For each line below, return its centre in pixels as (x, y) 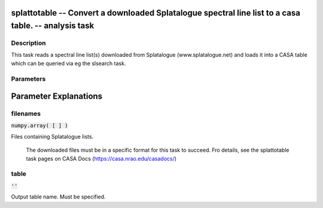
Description (28, 43)
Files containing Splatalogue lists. (52, 136)
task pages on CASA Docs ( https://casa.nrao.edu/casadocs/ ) (101, 158)
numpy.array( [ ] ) (39, 126)
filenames (26, 114)
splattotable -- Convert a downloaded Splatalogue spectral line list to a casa (156, 13)
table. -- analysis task (53, 26)
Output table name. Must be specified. (58, 197)
